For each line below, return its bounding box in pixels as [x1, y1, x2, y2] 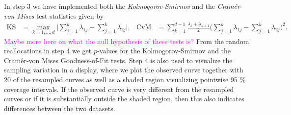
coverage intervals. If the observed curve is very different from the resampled [4, 84, 234, 94]
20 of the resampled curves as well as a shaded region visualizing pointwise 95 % [4, 74, 246, 85]
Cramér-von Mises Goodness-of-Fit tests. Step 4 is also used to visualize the [4, 55, 233, 65]
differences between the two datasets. [4, 103, 115, 113]
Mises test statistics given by [17, 10, 104, 21]
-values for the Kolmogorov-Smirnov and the [97, 46, 231, 56]
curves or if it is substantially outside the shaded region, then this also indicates [4, 93, 244, 104]
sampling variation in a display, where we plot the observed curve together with [4, 65, 243, 75]
